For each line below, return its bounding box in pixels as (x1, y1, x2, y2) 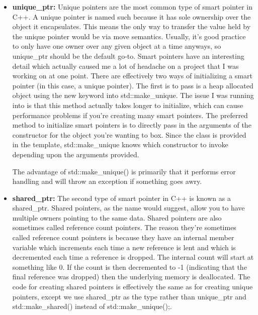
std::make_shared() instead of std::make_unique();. (12, 301, 172, 311)
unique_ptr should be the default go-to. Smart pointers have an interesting (12, 50, 244, 61)
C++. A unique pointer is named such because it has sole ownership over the (12, 11, 251, 22)
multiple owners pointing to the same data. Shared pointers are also (12, 212, 222, 223)
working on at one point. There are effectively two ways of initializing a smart (12, 70, 252, 81)
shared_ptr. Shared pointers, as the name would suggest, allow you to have (12, 202, 245, 213)
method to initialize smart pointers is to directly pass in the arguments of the (12, 120, 251, 130)
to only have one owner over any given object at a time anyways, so (12, 41, 221, 51)
